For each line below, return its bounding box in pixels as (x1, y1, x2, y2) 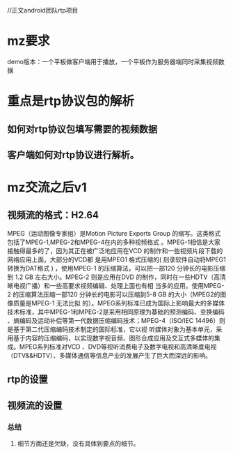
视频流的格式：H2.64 (7, 209, 99, 221)
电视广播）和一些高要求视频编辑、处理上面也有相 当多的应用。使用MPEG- (13, 281, 225, 289)
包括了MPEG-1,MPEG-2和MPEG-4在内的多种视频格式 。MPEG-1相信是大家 (7, 238, 221, 246)
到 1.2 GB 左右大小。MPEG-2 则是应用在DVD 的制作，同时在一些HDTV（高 (7, 273, 220, 281)
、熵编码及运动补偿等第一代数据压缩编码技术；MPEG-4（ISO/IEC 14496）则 (7, 316, 226, 324)
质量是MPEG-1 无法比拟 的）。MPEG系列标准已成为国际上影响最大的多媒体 (13, 298, 225, 307)
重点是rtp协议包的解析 (7, 93, 134, 109)
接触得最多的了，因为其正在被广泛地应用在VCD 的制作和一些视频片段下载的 (7, 246, 223, 255)
